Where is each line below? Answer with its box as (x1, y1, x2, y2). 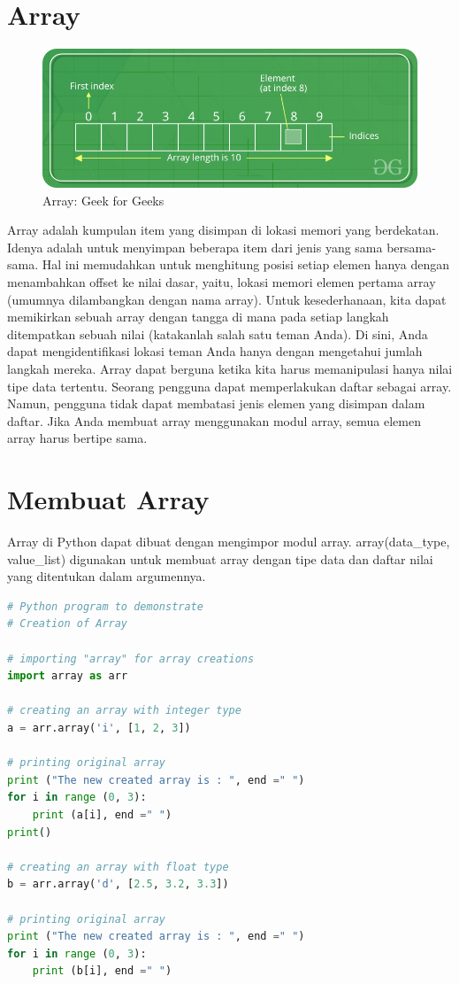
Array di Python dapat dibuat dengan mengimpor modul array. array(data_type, (7, 532, 450, 551)
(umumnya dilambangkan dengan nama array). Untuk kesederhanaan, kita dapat (7, 290, 447, 308)
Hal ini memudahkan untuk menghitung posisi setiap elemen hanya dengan (42, 255, 450, 274)
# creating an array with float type (7, 860, 229, 873)
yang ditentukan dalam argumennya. (7, 567, 206, 585)
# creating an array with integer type (7, 704, 241, 717)
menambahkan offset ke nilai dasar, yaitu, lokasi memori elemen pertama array (7, 272, 436, 291)
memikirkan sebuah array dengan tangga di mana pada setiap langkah (7, 307, 389, 326)
